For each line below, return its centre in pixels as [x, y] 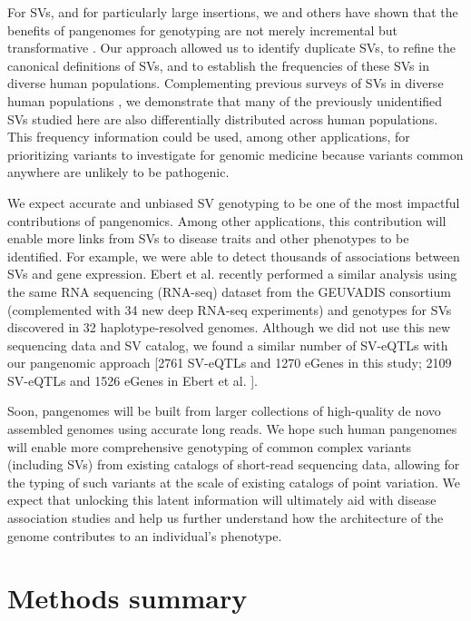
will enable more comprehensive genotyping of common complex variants [210, 446]
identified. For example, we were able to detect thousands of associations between [234, 256]
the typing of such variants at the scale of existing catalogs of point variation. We [234, 482]
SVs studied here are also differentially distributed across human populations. [223, 118]
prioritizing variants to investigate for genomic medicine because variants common [235, 154]
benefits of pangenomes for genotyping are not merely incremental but [203, 30]
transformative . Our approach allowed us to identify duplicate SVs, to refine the [231, 48]
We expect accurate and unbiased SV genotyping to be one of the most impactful [234, 202]
